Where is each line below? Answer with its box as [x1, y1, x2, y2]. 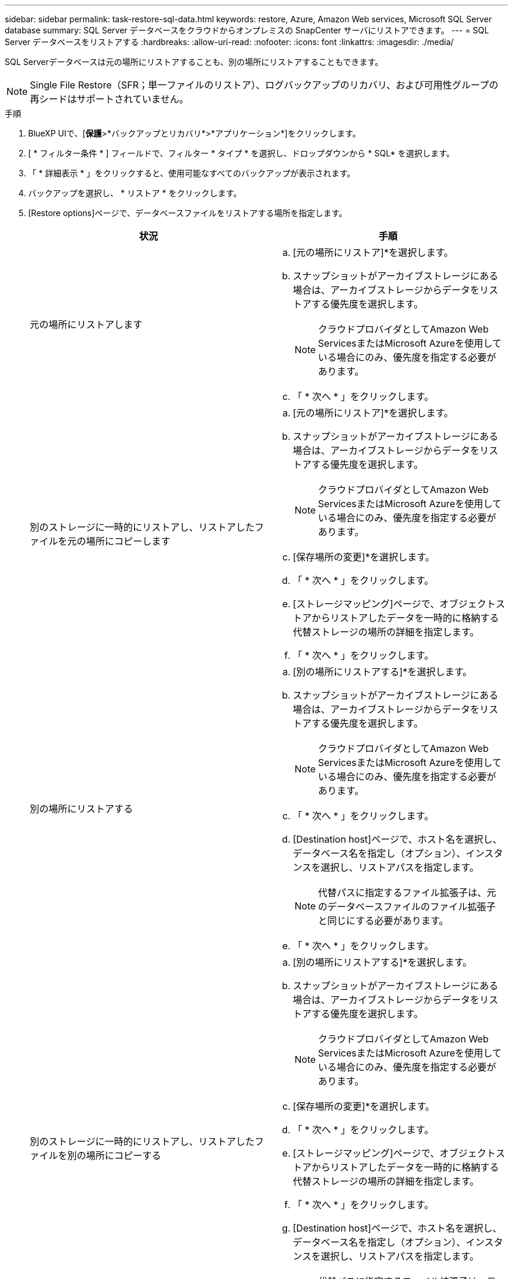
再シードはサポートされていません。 [30, 93, 189, 105]
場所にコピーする [86, 1150, 162, 1161]
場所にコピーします [86, 535, 171, 547]
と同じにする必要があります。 [318, 915, 449, 926]
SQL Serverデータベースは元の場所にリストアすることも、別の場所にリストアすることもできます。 [5, 57, 384, 67]
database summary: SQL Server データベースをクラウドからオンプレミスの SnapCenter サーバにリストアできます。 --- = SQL [5, 25, 489, 35]
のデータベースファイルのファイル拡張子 [318, 901, 496, 912]
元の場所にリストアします [30, 319, 143, 330]
